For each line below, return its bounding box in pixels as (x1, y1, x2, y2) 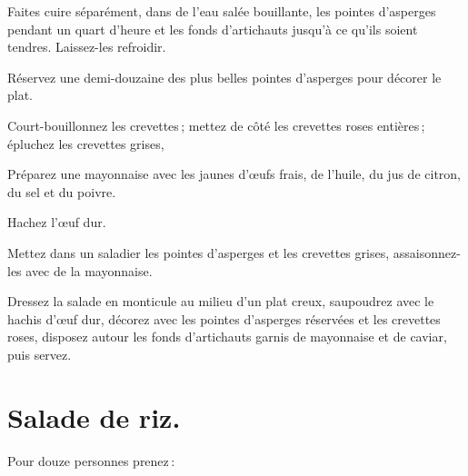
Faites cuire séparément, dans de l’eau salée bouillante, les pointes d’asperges (7, 2, 436, 20)
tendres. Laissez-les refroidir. (7, 37, 166, 56)
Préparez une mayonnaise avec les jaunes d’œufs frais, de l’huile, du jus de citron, (7, 164, 461, 183)
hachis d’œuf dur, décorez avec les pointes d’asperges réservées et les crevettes (7, 309, 441, 328)
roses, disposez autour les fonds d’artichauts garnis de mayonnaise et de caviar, (7, 327, 447, 346)
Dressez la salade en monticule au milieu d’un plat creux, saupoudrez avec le (7, 292, 434, 311)
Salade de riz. (7, 398, 181, 435)
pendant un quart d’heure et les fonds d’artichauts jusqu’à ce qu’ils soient (7, 19, 418, 38)
